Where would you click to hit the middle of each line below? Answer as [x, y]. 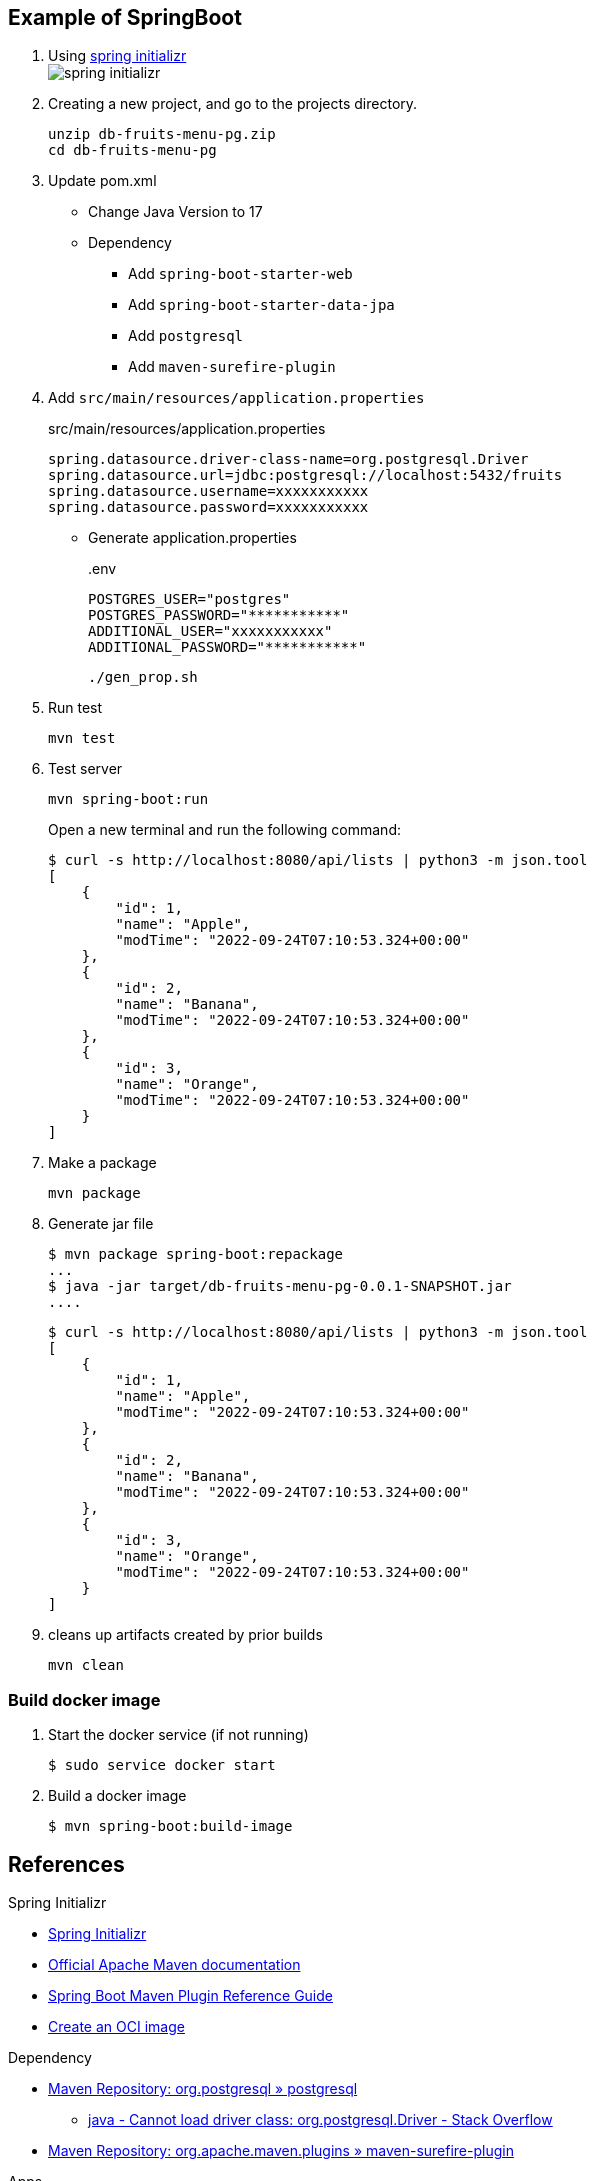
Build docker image [84, 1699]
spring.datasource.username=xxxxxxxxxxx [208, 491]
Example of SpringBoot [125, 17]
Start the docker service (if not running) [178, 1735]
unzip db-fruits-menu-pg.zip [162, 134]
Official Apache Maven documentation [174, 1965]
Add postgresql [186, 336]
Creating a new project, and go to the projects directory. [233, 104]
